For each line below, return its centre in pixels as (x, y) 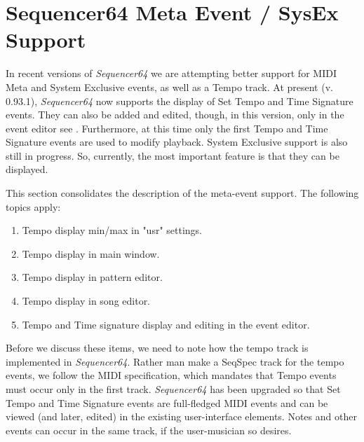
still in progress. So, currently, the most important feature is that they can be (173, 155)
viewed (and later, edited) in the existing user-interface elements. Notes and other (181, 416)
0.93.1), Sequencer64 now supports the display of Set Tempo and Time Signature (180, 101)
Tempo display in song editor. (86, 301)
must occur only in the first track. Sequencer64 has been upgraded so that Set (173, 389)
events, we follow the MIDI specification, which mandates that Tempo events (171, 375)
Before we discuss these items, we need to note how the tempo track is (157, 348)
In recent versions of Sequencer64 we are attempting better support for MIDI (171, 73)
